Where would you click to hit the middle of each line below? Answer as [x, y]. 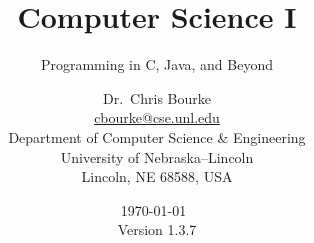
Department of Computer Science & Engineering [157, 136]
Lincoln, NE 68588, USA [157, 176]
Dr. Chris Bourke [157, 97]
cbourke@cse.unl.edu [157, 117]
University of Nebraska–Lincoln [157, 156]
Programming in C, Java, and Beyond [157, 64]
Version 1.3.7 [157, 229]
